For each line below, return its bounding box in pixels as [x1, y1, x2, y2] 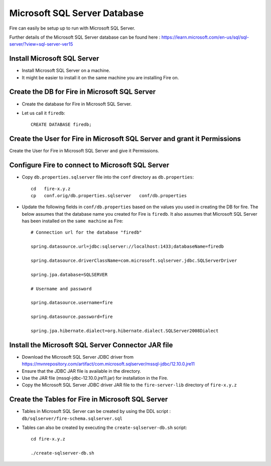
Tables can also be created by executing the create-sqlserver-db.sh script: [22, 424, 187, 431]
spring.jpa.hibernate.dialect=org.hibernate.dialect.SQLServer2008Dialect [31, 328, 219, 334]
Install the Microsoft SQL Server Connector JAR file [9, 341, 173, 349]
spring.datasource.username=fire [31, 300, 113, 305]
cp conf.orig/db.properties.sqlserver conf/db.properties [31, 193, 187, 198]
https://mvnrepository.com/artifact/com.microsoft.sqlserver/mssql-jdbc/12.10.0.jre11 [22, 361, 195, 367]
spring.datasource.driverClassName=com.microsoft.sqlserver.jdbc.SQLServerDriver [31, 258, 237, 263]
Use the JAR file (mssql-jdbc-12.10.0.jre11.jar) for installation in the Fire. [22, 375, 168, 381]
